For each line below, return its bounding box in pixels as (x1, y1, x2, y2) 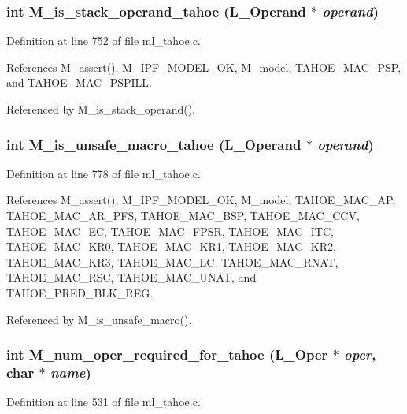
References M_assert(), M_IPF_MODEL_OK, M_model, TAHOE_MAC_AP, (6, 192, 396, 208)
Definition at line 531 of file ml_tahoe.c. (6, 393, 201, 410)
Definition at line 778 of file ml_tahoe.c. (6, 165, 201, 181)
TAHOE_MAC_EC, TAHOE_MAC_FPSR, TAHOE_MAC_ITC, (6, 222, 334, 239)
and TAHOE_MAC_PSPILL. (6, 74, 152, 91)
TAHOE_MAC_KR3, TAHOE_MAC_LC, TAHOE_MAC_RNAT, (6, 253, 339, 270)
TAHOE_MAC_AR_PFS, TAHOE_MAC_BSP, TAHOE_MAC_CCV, (6, 207, 360, 223)
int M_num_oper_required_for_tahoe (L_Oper (6, 345, 328, 364)
